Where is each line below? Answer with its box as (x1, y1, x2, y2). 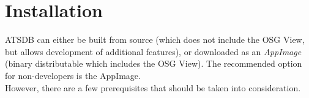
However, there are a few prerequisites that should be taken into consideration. (5, 81, 301, 94)
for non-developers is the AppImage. (5, 69, 141, 81)
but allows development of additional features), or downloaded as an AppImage (5, 45, 302, 58)
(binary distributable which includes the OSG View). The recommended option (5, 57, 302, 70)
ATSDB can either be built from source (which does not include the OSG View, (5, 33, 305, 46)
